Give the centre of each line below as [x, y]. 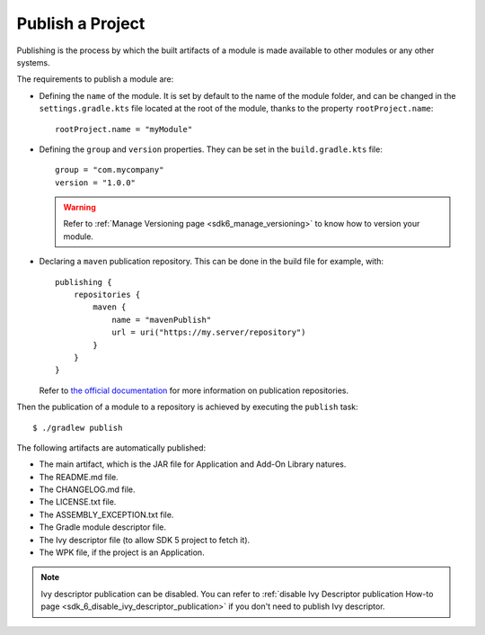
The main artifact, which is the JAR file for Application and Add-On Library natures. [193, 464]
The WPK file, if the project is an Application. [122, 552]
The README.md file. [79, 477]
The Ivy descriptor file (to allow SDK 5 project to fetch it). [145, 540]
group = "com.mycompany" [110, 170]
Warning [79, 208]
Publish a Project [81, 23]
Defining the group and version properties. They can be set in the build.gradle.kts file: [211, 149]
